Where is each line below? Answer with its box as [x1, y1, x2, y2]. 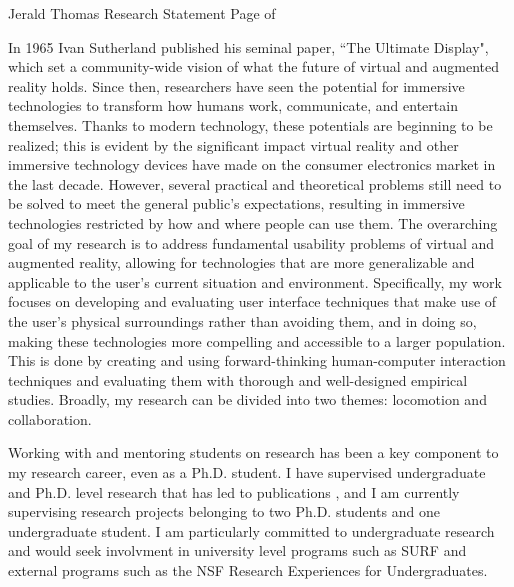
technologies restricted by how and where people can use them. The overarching [8, 212, 498, 233]
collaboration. [8, 408, 92, 429]
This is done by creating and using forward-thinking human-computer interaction [8, 350, 506, 371]
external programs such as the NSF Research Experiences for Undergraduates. [8, 560, 488, 581]
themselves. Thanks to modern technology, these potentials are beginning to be [8, 114, 493, 135]
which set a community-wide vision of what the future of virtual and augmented [8, 56, 500, 77]
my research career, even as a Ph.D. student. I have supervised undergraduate [8, 462, 486, 483]
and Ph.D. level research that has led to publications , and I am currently [8, 481, 460, 502]
